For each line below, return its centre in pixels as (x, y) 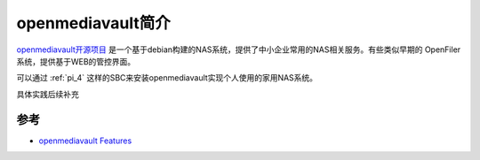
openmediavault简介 (93, 23)
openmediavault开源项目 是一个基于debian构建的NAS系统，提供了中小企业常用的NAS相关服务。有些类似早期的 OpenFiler (239, 50)
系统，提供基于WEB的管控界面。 (76, 61)
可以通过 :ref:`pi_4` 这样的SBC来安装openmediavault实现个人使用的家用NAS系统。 (167, 78)
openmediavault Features (85, 141)
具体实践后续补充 (48, 94)
